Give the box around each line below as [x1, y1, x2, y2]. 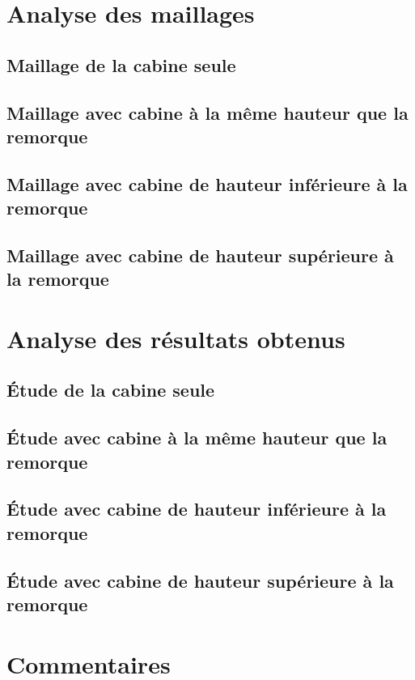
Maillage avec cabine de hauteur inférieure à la [6, 171, 408, 196]
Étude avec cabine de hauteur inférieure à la [6, 496, 387, 521]
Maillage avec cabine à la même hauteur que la [6, 100, 409, 125]
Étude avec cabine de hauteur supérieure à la [6, 567, 394, 593]
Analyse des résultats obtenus [6, 321, 345, 355]
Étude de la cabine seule [6, 377, 215, 402]
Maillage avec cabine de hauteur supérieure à [6, 242, 394, 267]
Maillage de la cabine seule [6, 52, 236, 77]
